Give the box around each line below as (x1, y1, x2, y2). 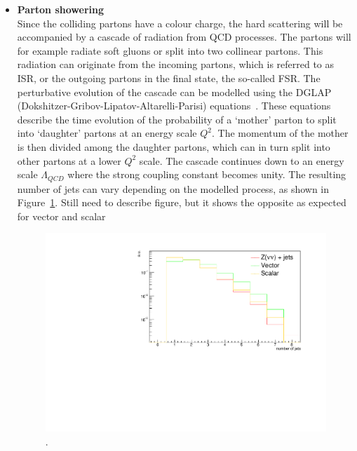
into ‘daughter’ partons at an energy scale (17, 126, 197, 140)
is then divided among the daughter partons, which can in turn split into (17, 139, 330, 154)
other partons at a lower (17, 153, 121, 168)
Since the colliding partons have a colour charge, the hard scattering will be (17, 15, 343, 30)
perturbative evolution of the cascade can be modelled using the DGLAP (17, 84, 332, 99)
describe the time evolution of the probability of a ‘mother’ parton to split (17, 112, 337, 126)
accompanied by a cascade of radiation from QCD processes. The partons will (17, 29, 351, 44)
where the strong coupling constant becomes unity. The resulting (67, 167, 346, 182)
